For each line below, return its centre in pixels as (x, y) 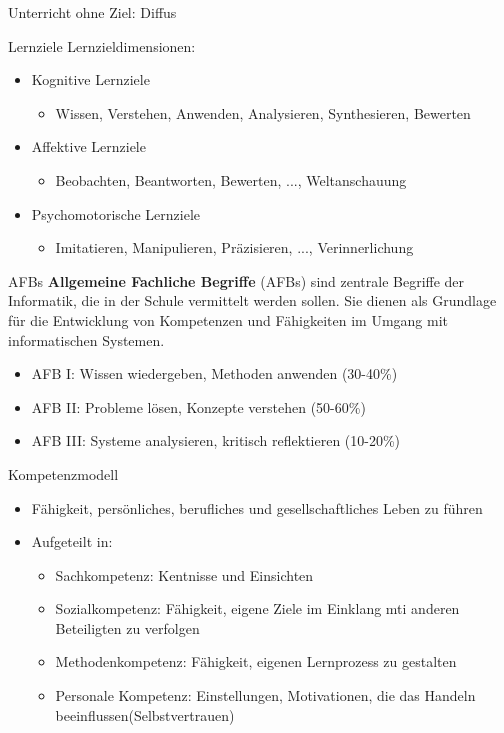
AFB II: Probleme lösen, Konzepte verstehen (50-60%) (198, 406)
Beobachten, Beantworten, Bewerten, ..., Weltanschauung (231, 179)
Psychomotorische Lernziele (116, 213)
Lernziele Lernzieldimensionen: (102, 45)
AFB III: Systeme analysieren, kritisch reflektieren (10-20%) (216, 440)
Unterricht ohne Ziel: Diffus (92, 12)
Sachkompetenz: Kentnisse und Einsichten (184, 574)
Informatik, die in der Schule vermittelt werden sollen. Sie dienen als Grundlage (252, 300)
